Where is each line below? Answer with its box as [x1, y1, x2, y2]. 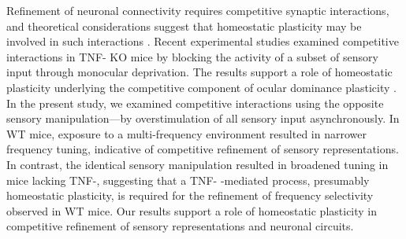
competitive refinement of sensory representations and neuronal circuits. [6, 218, 354, 234]
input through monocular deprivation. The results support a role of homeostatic [6, 64, 393, 80]
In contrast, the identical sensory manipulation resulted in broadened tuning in [6, 156, 389, 172]
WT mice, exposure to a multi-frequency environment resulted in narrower [6, 125, 367, 142]
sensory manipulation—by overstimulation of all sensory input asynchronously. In [6, 110, 400, 127]
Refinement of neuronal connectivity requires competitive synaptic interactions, [6, 2, 389, 18]
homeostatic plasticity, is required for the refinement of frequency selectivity [6, 187, 374, 204]
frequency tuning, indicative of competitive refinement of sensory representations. [6, 141, 399, 157]
